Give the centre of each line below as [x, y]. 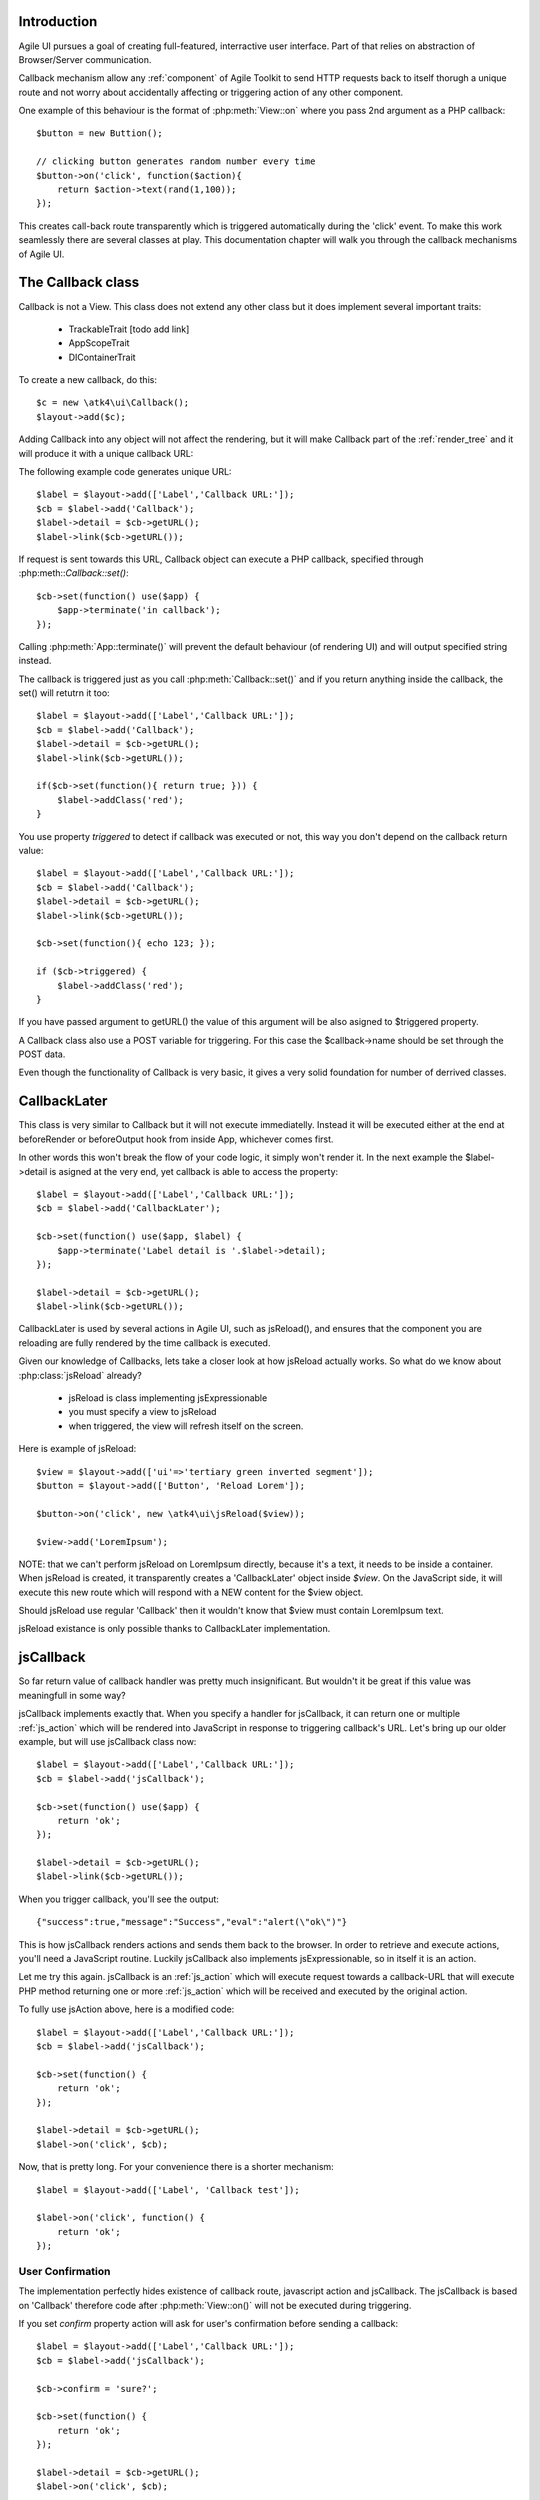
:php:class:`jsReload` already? [80, 1375]
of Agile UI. [41, 254]
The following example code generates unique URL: [125, 472]
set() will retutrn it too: [64, 693]
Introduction [58, 21]
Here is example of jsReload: [77, 1449]
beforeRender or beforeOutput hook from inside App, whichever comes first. [176, 1139]
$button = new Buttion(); [100, 133]
